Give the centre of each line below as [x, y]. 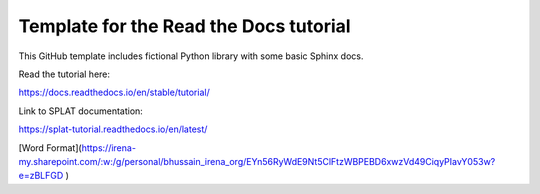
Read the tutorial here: [64, 74]
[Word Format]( [50, 147]
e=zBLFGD [41, 176]
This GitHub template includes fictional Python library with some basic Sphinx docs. [191, 56]
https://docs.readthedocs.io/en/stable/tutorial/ [114, 92]
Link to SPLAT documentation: [81, 111]
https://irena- [109, 147]
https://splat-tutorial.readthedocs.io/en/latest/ [113, 129]
